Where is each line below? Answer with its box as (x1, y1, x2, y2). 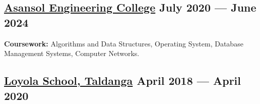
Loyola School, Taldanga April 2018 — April (4, 73, 241, 88)
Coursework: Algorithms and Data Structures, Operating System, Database (4, 38, 243, 48)
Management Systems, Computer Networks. (4, 48, 140, 59)
